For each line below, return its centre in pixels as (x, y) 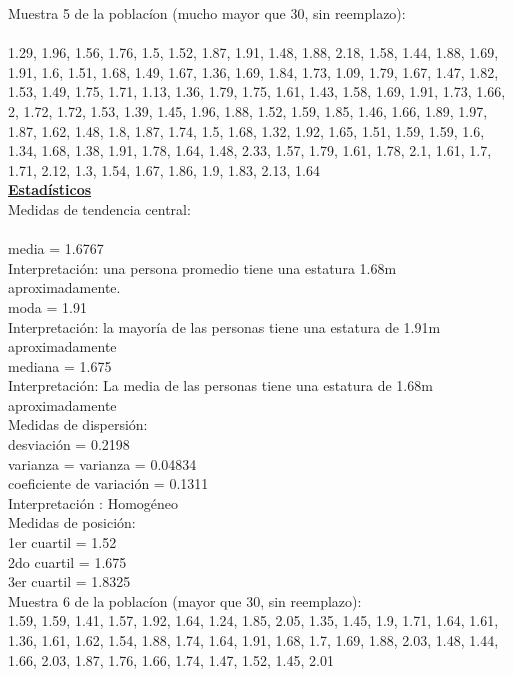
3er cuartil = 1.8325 (69, 581)
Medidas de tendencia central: (99, 208)
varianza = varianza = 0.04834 (102, 463)
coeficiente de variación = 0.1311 (108, 483)
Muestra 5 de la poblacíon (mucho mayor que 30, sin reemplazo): (207, 13)
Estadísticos (50, 189)
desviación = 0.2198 (69, 444)
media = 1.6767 (56, 248)
